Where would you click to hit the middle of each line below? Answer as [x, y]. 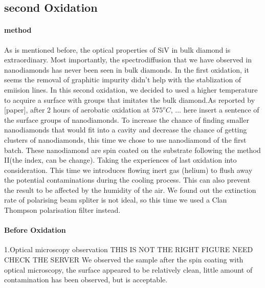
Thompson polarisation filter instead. [62, 210]
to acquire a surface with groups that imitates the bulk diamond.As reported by [130, 99]
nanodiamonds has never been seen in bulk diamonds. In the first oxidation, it [127, 69]
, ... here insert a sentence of [215, 110]
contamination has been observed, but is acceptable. [86, 280]
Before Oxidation [35, 230]
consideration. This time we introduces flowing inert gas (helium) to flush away [128, 170]
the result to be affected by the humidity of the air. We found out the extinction [130, 190]
